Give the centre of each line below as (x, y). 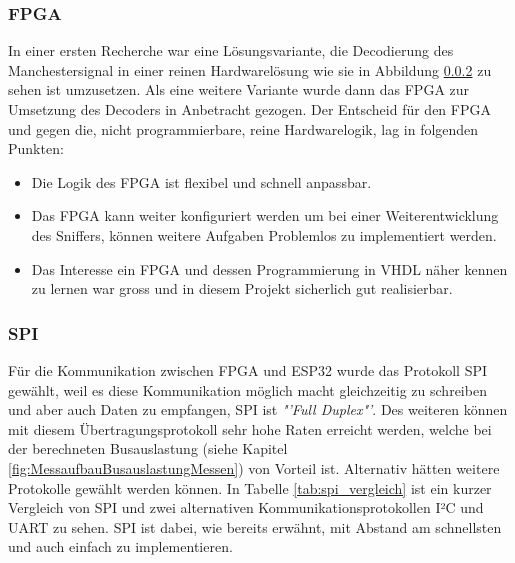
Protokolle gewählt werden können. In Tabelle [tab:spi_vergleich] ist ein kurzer (250, 487)
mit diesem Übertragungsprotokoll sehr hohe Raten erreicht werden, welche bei (250, 428)
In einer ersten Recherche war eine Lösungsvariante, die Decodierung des (231, 50)
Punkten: (36, 148)
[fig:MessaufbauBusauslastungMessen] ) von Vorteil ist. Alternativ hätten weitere (254, 467)
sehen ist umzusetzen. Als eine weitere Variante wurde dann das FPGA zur (239, 89)
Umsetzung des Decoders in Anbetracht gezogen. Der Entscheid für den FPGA (249, 109)
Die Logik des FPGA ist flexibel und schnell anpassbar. (201, 181)
